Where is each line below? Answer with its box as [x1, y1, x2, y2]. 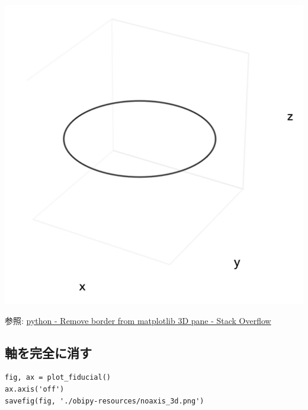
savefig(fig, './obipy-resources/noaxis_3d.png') [5, 396, 204, 405]
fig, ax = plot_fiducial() [5, 373, 111, 382]
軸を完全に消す [5, 343, 92, 361]
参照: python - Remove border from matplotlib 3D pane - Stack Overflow [5, 314, 271, 326]
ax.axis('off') [5, 384, 65, 393]
